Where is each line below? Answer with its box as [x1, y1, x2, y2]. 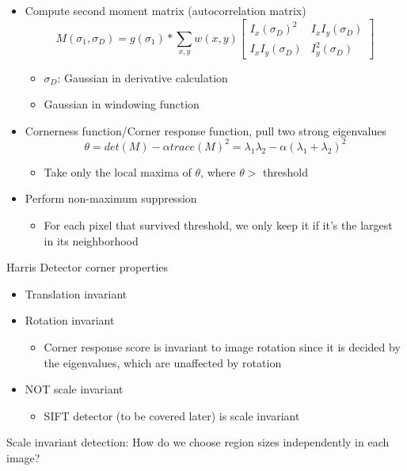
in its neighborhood [44, 232, 139, 249]
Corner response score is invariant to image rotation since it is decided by [44, 339, 401, 355]
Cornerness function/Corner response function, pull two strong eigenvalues [25, 122, 386, 139]
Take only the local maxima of [44, 163, 192, 180]
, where [200, 163, 236, 180]
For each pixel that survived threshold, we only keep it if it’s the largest [44, 217, 393, 234]
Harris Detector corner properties [6, 259, 169, 275]
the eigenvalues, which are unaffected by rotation [44, 354, 282, 370]
